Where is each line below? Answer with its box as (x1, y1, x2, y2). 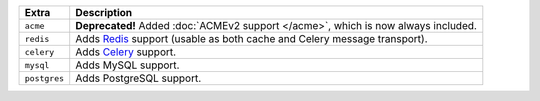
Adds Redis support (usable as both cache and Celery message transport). (75, 32, 429, 45)
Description (75, 6, 133, 19)
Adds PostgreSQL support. (75, 71, 202, 85)
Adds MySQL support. (75, 58, 180, 72)
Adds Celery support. (75, 45, 177, 59)
